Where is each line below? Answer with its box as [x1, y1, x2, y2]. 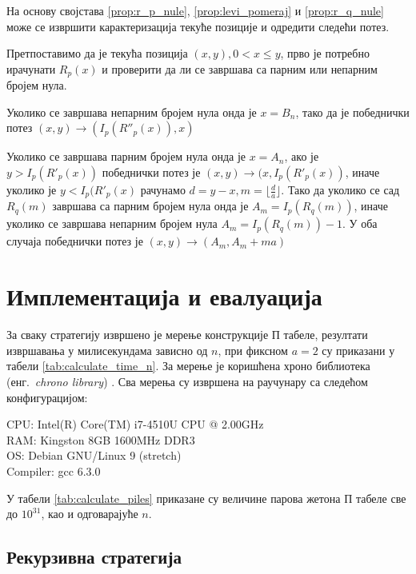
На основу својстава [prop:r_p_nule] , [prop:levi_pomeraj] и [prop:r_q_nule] [6, 2, 384, 18]
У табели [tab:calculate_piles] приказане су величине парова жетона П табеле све [6, 489, 406, 506]
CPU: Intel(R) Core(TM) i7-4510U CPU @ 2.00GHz [6, 416, 264, 432]
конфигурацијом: [6, 389, 88, 405]
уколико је [6, 181, 57, 198]
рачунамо [140, 181, 186, 198]
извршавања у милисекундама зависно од [6, 341, 208, 358]
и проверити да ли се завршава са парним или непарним [102, 60, 378, 77]
